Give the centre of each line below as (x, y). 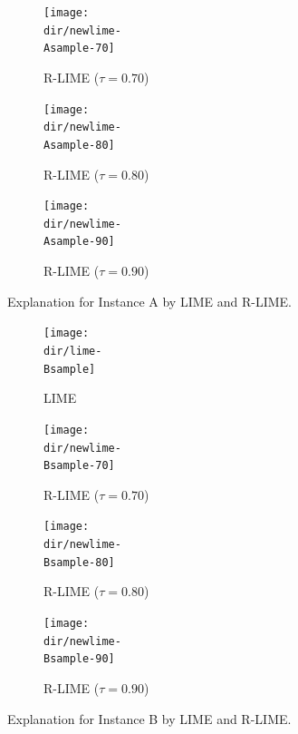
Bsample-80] (79, 562)
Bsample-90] (79, 659)
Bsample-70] (79, 466)
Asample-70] (79, 49)
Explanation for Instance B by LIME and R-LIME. (149, 718)
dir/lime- (73, 351)
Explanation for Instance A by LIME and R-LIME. (149, 301)
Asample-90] (79, 242)
